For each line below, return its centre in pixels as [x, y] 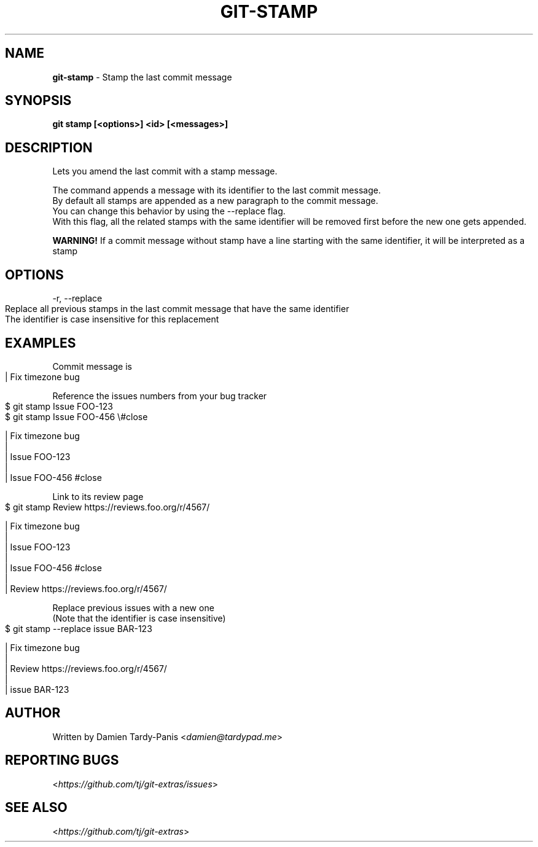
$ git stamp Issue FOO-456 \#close [76, 416]
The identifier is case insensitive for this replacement [112, 319]
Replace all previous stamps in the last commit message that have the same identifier [177, 309]
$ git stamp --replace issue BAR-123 [79, 628]
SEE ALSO [36, 808]
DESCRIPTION [49, 147]
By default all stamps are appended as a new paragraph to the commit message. [215, 201]
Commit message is [92, 366]
